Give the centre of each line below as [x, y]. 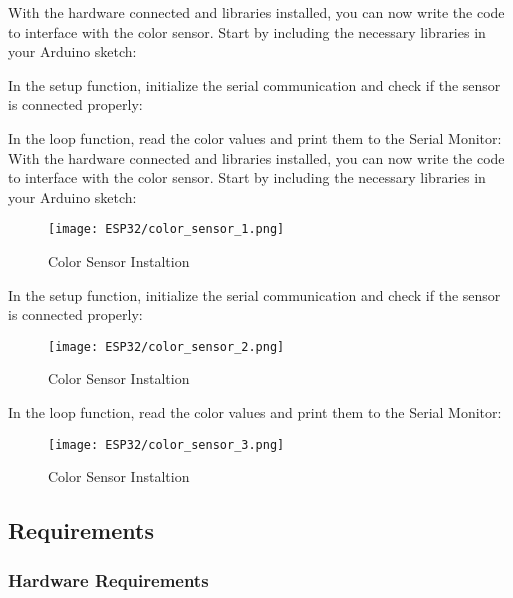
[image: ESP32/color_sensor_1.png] [166, 229]
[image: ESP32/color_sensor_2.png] [166, 346]
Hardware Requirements [108, 579]
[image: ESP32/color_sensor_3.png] [166, 444]
